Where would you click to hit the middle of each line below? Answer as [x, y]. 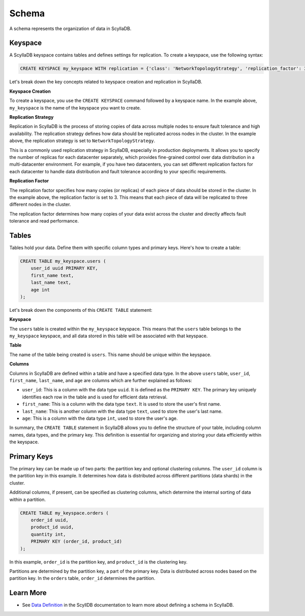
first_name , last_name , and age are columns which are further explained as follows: [101, 381]
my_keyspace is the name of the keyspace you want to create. [75, 108]
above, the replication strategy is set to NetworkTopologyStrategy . [82, 141]
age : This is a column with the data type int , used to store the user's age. [100, 418]
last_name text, [51, 283]
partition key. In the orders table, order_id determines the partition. [82, 578]
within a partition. [27, 499]
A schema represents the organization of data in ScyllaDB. [70, 29]
